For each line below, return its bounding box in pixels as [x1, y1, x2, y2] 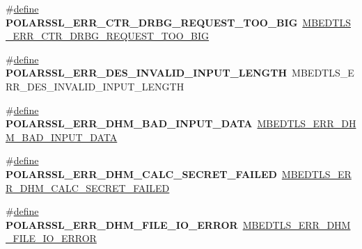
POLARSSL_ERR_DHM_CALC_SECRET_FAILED [6, 166, 277, 181]
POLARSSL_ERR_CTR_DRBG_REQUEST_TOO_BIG [6, 15, 298, 29]
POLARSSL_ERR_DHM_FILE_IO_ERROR [6, 217, 238, 232]
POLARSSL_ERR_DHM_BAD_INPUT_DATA [6, 116, 253, 131]
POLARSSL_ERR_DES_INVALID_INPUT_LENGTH [6, 65, 288, 80]
